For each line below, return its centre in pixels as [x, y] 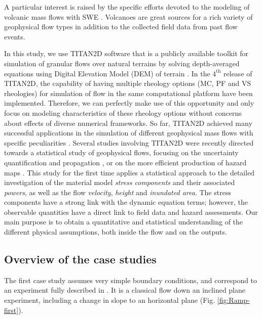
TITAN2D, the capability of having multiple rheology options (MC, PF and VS [128, 83]
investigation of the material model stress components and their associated [120, 182]
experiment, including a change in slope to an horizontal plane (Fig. [110, 300]
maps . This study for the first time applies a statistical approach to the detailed [129, 172]
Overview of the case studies [80, 259]
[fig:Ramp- [233, 300]
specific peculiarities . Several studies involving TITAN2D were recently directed [129, 142]
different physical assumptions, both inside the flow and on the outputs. [116, 232]
